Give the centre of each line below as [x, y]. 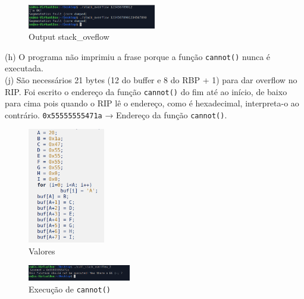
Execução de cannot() [70, 289]
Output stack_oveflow [69, 37]
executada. [24, 68]
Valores [42, 251]
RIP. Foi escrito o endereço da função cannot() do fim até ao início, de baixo [146, 91]
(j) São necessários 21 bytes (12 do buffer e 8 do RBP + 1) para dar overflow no [151, 79]
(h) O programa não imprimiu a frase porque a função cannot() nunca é [138, 56]
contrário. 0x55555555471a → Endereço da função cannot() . [116, 114]
